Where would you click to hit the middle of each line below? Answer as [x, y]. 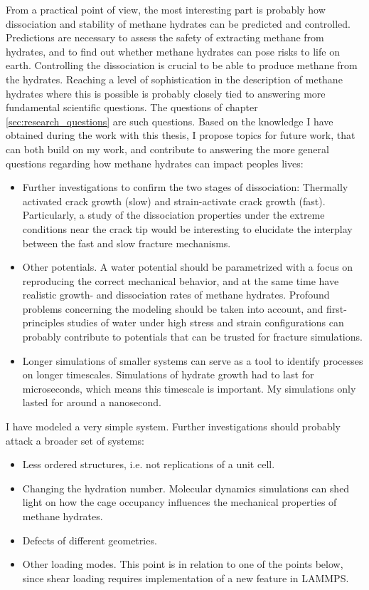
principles [43, 322]
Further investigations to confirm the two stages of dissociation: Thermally [185, 187]
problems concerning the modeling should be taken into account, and [173, 308]
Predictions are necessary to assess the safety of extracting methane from [165, 37]
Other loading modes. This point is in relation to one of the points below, [183, 564]
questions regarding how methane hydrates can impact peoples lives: [155, 163]
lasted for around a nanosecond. [92, 402]
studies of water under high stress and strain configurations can [205, 322]
